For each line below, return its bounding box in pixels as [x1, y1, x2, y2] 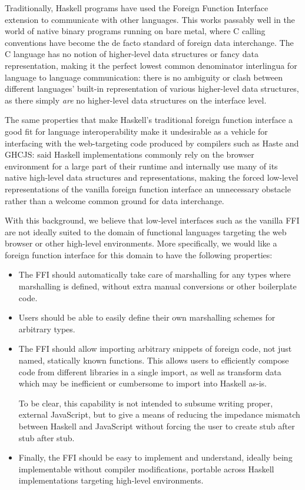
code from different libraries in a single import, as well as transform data [18, 365, 281, 378]
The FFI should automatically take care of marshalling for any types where [18, 268, 291, 281]
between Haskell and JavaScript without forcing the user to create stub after [18, 420, 295, 432]
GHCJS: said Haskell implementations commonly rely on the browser [5, 148, 254, 161]
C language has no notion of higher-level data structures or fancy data [5, 48, 258, 60]
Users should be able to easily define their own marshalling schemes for [18, 311, 276, 324]
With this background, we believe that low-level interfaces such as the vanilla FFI [5, 214, 300, 226]
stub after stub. [18, 431, 75, 444]
